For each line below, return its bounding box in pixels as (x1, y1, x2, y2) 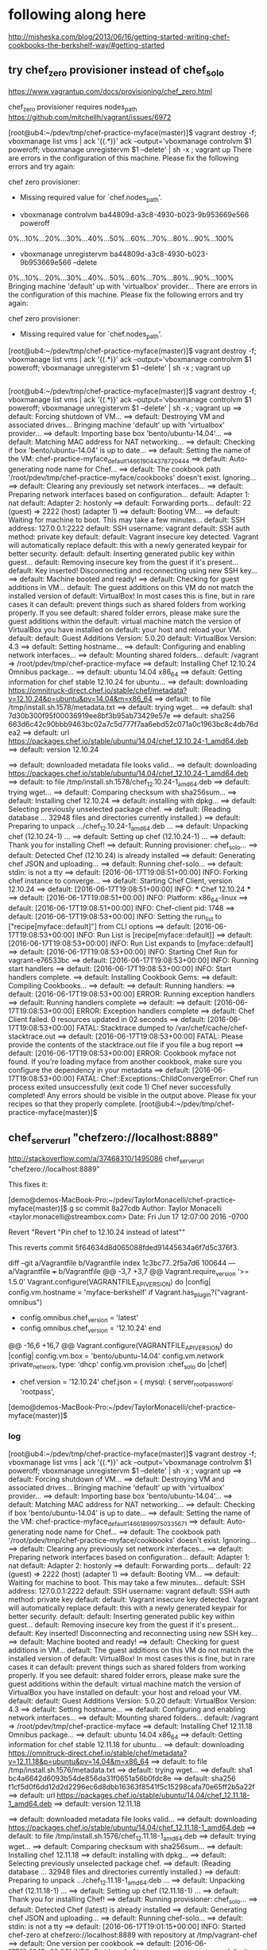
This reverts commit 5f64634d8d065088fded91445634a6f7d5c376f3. (8, 1243, 239, 1253)
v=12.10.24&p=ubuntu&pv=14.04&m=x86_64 (8, 694, 153, 704)
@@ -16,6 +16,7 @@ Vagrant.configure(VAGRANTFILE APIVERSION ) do (8, 1341, 233, 1352)
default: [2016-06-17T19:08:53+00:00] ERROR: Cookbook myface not (8, 1048, 237, 1059)
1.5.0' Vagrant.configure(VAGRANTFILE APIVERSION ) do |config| (8, 1276, 211, 1288)
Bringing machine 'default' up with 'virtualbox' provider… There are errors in (8, 281, 257, 291)
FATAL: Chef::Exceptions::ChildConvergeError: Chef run (76, 1074, 258, 1083)
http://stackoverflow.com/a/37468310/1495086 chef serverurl (8, 1154, 204, 1166)
